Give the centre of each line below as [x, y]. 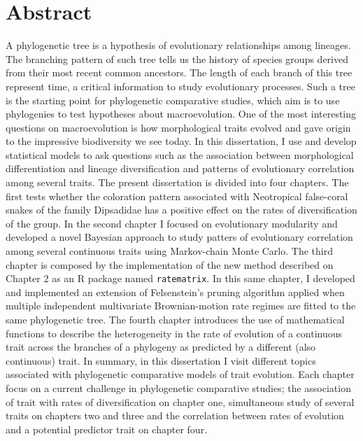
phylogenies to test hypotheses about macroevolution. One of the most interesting [181, 114]
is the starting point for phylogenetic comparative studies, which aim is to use [173, 100]
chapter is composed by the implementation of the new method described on [170, 264]
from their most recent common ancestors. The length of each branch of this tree [179, 72]
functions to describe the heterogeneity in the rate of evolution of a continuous [174, 333]
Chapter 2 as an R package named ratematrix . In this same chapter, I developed [180, 278]
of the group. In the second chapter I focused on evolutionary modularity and [172, 223]
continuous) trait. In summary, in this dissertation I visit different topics [161, 360]
